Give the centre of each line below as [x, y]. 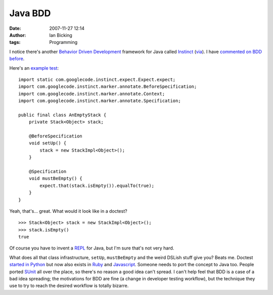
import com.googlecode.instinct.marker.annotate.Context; [92, 94]
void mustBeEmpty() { [56, 179]
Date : [15, 28]
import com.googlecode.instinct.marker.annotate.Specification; [100, 101]
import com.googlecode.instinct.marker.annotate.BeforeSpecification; [108, 87]
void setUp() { [48, 143]
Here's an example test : [34, 68]
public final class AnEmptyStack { [62, 115]
